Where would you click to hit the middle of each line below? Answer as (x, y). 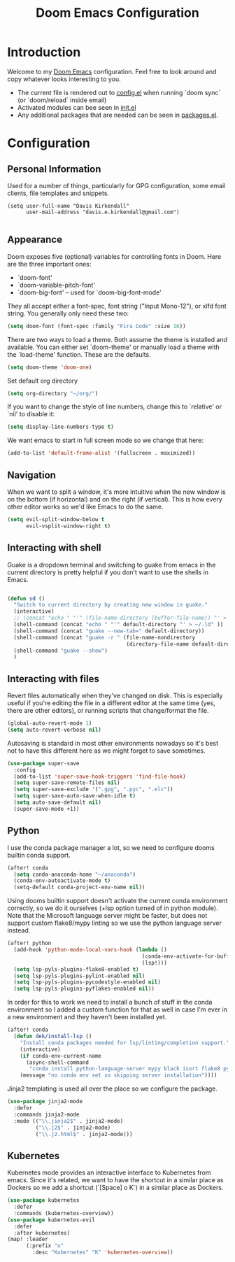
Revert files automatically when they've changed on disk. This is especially (115, 696)
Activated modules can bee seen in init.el (77, 107)
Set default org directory (43, 381)
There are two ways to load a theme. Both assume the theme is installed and (117, 339)
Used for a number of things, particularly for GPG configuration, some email (116, 185)
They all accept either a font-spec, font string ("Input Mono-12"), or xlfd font (117, 306)
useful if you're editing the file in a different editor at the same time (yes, (111, 703)
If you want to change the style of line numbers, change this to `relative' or (115, 406)
